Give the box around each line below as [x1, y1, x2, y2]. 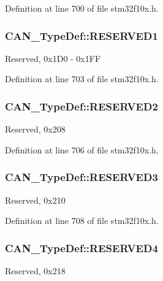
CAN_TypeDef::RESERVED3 [5, 169, 158, 185]
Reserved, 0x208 [5, 123, 66, 136]
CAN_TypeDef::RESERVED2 [5, 98, 158, 114]
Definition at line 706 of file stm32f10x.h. [5, 143, 159, 156]
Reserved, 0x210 [5, 193, 66, 206]
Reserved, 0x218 [5, 264, 66, 277]
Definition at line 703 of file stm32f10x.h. [5, 72, 159, 85]
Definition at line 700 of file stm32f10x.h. [5, 2, 159, 14]
